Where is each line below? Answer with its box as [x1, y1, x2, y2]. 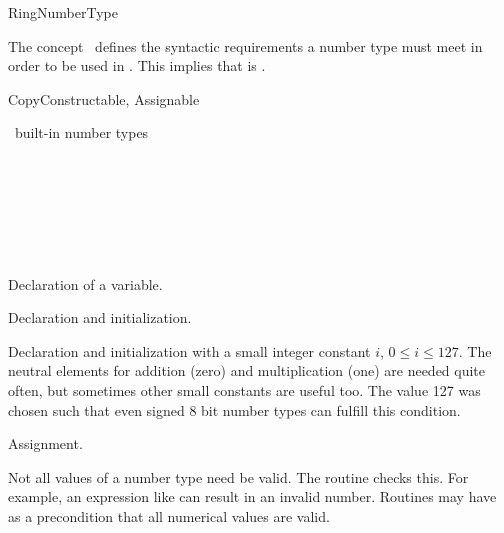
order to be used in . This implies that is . [8, 55, 266, 76]
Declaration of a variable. [8, 273, 163, 294]
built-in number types [14, 122, 149, 143]
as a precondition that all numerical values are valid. [8, 505, 330, 526]
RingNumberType [8, 2, 118, 22]
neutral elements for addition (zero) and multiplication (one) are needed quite [8, 360, 486, 381]
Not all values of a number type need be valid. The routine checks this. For [8, 466, 469, 487]
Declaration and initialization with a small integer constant [8, 340, 371, 361]
